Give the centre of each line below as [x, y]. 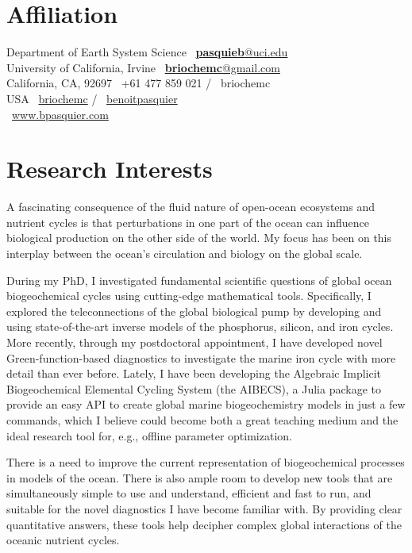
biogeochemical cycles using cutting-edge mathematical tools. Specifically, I [189, 296]
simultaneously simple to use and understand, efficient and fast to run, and [189, 493]
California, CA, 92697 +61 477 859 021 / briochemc [139, 83]
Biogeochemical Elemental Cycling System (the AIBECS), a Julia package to [194, 388]
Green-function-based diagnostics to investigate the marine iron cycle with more [201, 357]
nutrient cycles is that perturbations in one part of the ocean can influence [188, 222]
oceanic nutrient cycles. [63, 540]
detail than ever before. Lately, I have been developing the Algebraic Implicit [194, 373]
